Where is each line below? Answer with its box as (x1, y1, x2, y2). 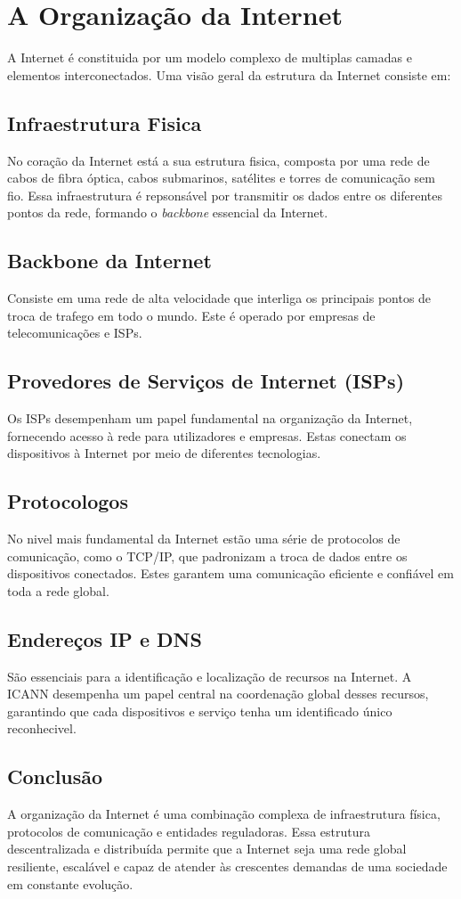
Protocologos (7, 487, 128, 515)
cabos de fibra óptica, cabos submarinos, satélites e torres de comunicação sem (7, 168, 435, 187)
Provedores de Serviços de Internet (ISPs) (7, 367, 405, 395)
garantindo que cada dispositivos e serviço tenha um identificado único (7, 701, 392, 720)
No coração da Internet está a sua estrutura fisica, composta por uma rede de (7, 151, 430, 169)
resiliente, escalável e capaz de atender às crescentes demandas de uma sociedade (7, 857, 448, 875)
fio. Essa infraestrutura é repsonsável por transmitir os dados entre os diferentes (7, 185, 442, 204)
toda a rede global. (7, 581, 109, 600)
